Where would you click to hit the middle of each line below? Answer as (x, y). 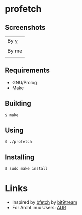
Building (18, 104)
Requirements (27, 71)
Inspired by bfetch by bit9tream (44, 202)
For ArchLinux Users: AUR (39, 208)
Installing (20, 157)
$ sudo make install (27, 169)
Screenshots (25, 28)
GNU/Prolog (25, 82)
